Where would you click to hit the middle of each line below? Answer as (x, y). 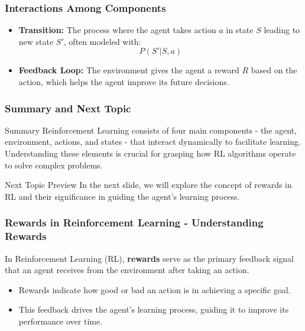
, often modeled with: (102, 41)
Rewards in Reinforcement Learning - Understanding (134, 223)
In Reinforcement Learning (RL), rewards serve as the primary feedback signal (149, 258)
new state (36, 41)
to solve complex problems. (54, 165)
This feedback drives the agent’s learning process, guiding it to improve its (154, 309)
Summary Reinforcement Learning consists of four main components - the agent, (151, 130)
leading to (282, 30)
